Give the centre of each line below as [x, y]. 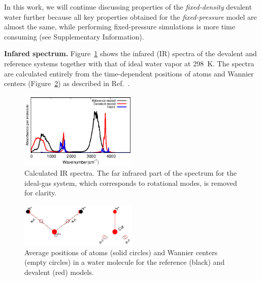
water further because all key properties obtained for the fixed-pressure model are [130, 16]
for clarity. [41, 193]
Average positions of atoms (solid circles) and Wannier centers [121, 252]
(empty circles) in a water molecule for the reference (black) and [125, 262]
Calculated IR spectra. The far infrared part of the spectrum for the [130, 173]
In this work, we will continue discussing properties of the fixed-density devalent [128, 7]
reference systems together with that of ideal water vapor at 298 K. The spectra [129, 63]
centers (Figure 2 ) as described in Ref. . [67, 83]
